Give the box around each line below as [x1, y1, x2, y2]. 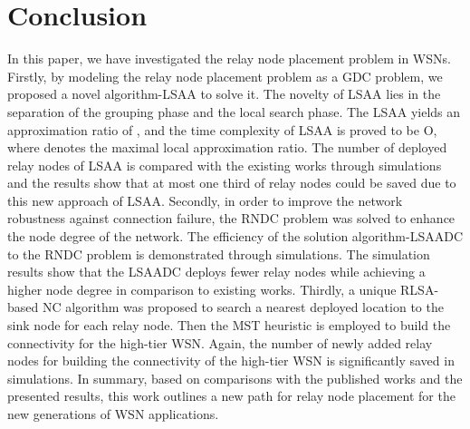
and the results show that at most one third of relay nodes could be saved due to [7, 173, 456, 192]
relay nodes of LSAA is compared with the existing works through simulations [7, 155, 442, 174]
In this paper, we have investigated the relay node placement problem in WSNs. [7, 49, 451, 68]
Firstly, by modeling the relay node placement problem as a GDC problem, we [7, 66, 443, 85]
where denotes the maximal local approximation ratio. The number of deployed [7, 138, 447, 157]
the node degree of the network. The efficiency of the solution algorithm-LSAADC [7, 227, 464, 246]
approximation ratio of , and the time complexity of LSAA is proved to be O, [7, 120, 437, 139]
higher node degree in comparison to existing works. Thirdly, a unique [7, 279, 397, 298]
